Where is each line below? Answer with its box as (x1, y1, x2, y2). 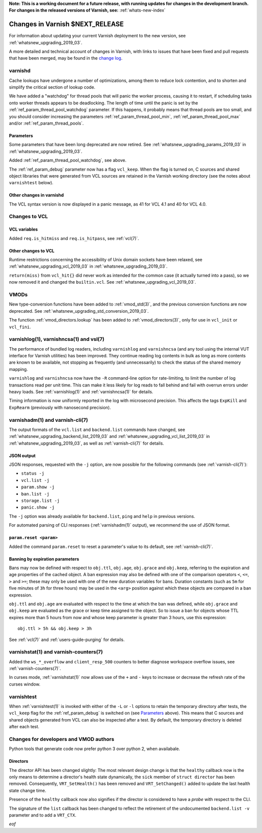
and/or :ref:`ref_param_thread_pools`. (9, 120, 84, 126)
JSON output (9, 452, 36, 458)
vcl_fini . (9, 324, 31, 330)
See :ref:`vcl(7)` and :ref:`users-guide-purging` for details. (9, 637, 125, 642)
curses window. (9, 681, 41, 687)
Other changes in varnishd (9, 192, 64, 198)
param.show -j (21, 484, 55, 490)
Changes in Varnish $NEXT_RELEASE (9, 20, 124, 29)
